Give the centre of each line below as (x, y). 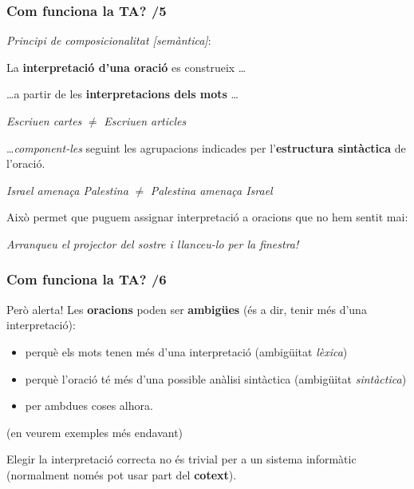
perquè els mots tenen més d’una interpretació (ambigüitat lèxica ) (186, 351)
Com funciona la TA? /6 (87, 279)
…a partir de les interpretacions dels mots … (122, 94)
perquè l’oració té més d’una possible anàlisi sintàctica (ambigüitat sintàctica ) (216, 378)
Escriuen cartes (44, 121)
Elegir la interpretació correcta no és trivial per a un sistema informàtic (181, 459)
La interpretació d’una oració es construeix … (126, 67)
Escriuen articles (145, 121)
